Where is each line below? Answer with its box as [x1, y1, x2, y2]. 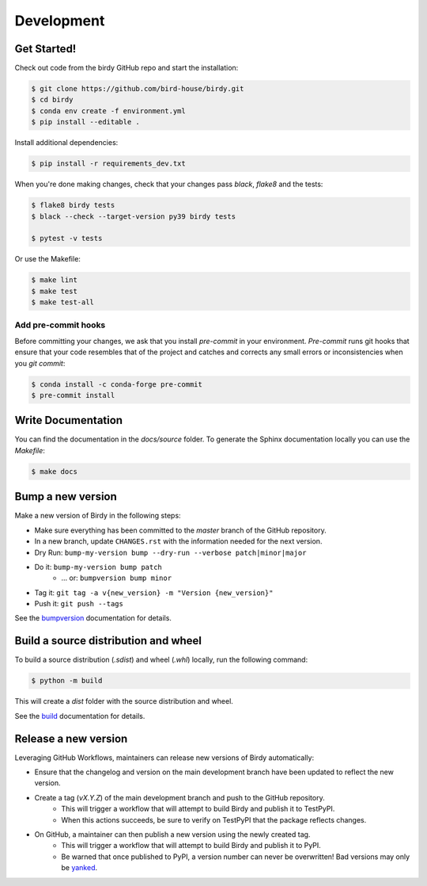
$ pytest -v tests [31, 234, 103, 243]
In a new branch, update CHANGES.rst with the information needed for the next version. [34, 537, 323, 546]
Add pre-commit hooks [14, 319, 106, 330]
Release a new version [14, 731, 128, 745]
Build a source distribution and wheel [14, 634, 202, 647]
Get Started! [14, 42, 77, 55]
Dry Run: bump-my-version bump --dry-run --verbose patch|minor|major [34, 548, 307, 557]
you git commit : [14, 358, 66, 368]
